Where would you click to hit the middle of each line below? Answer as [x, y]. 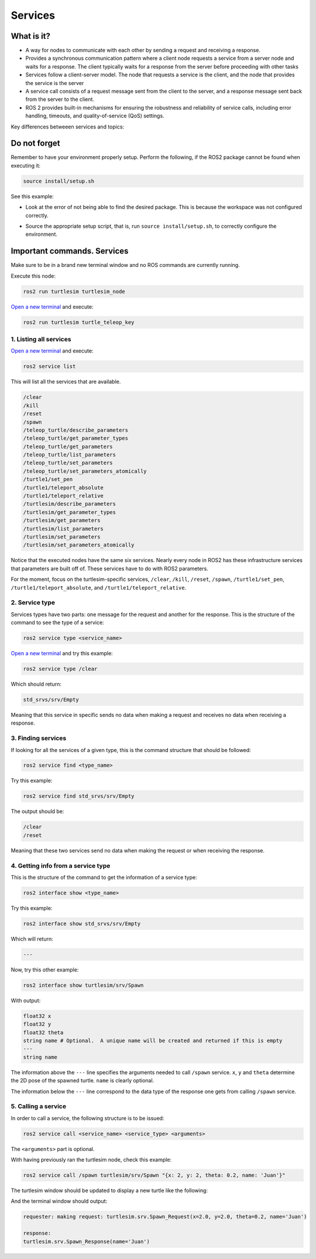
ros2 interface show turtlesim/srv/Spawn [83, 985]
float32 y [37, 1024]
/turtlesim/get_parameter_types [70, 512]
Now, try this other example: [45, 969]
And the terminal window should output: [59, 1201]
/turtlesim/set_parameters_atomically [79, 545]
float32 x [37, 1016]
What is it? [31, 36]
